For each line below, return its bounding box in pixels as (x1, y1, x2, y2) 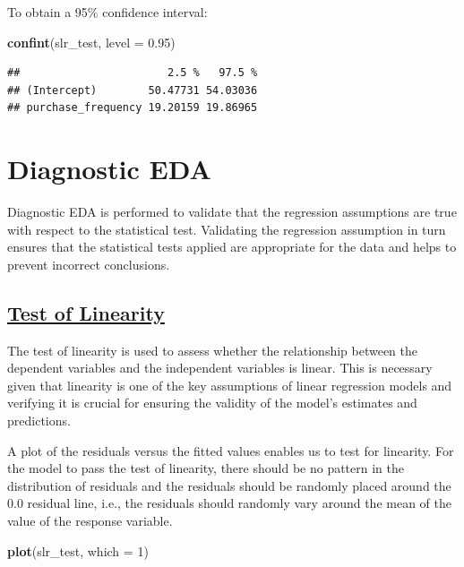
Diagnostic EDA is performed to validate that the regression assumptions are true (7, 202, 457, 221)
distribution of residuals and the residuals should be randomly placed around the (7, 476, 451, 494)
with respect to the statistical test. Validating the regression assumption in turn (7, 219, 446, 238)
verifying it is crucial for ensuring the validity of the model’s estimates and (7, 393, 417, 412)
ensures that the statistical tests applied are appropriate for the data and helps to (7, 237, 457, 256)
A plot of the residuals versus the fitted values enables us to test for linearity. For (7, 441, 454, 460)
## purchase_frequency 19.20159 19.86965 (7, 101, 258, 115)
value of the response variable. (7, 511, 173, 530)
